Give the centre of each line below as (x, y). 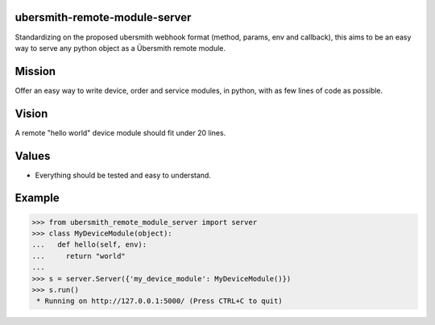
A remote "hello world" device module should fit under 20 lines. (120, 132)
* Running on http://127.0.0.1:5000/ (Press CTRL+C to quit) (159, 301)
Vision (31, 113)
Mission (35, 71)
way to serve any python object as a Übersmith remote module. (120, 48)
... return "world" (79, 256)
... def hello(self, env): (89, 245)
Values (33, 156)
